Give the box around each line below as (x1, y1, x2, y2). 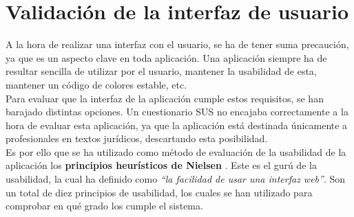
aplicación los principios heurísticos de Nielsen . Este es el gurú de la (6, 158, 317, 172)
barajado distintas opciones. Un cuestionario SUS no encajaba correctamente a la (6, 104, 348, 119)
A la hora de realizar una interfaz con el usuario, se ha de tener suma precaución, (6, 37, 349, 52)
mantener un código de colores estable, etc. (6, 77, 187, 91)
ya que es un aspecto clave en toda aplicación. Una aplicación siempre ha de (6, 50, 327, 65)
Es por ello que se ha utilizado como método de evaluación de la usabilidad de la (6, 144, 346, 159)
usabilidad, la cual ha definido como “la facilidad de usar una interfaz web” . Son (6, 172, 346, 186)
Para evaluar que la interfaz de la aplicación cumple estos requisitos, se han (6, 91, 324, 105)
